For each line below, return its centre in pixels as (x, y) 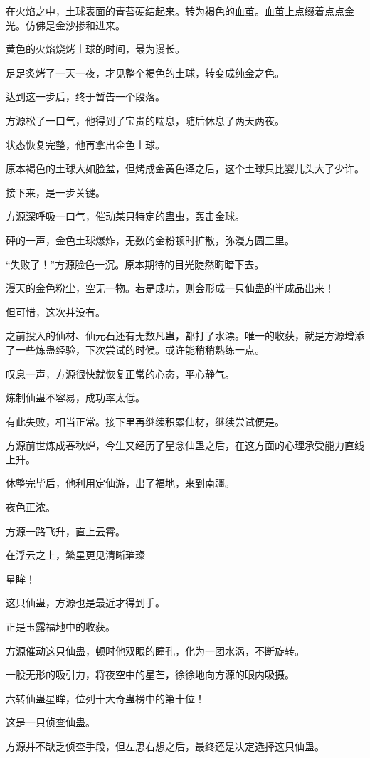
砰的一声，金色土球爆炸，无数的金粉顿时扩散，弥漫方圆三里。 (150, 239)
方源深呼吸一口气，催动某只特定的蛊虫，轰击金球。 (125, 216)
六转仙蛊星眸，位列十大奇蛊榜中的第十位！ (105, 698)
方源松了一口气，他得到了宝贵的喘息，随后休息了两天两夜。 (145, 120)
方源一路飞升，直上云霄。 (65, 531)
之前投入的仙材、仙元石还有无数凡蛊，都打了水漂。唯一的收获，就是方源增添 (185, 336)
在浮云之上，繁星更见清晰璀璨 (75, 555)
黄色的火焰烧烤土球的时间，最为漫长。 (95, 49)
